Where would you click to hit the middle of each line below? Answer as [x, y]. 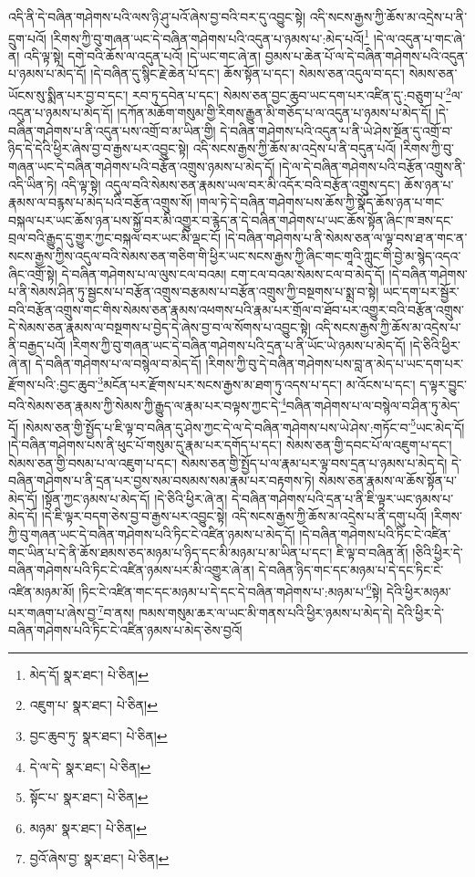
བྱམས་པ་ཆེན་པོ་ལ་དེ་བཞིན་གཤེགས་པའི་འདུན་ [366, 55]
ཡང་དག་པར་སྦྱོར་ [421, 292]
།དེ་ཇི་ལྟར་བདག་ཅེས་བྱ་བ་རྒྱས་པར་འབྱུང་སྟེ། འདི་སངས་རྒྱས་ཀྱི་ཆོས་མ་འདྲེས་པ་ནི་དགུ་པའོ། [234, 516]
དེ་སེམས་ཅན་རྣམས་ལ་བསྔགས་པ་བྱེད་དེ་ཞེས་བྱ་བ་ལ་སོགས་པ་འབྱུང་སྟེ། [160, 327]
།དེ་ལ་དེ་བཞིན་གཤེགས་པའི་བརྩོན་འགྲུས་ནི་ [372, 167]
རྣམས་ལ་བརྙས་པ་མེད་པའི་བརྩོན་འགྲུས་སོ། [100, 202]
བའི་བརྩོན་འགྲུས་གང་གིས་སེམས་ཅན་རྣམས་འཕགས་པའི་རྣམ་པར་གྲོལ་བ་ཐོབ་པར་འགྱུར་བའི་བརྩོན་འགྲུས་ [236, 309]
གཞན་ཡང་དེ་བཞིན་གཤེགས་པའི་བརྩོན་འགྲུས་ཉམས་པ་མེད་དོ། [142, 167]
